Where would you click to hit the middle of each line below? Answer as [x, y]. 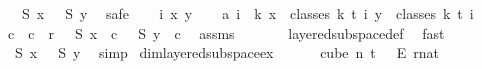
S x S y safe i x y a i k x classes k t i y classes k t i [247, 13]
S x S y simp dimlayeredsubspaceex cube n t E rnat [227, 52]
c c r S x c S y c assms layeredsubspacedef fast [226, 32]
